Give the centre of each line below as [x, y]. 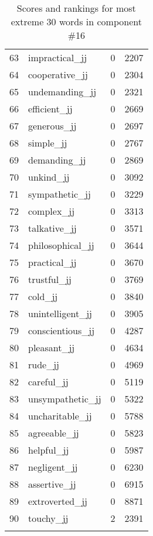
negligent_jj [53, 467]
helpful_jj [49, 450]
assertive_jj [52, 484]
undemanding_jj [62, 91]
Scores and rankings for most [76, 8]
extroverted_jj [58, 501]
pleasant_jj [52, 347]
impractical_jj [58, 57]
